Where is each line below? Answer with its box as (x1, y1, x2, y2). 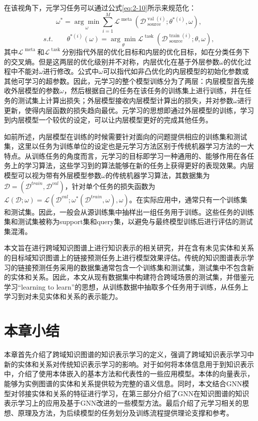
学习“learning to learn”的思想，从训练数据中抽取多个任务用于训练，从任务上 (4, 281, 249, 292)
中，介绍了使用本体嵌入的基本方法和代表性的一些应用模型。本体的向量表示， (4, 368, 254, 379)
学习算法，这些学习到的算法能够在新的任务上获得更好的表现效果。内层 (24, 160, 254, 171)
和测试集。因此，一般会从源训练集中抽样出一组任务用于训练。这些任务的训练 (4, 206, 254, 217)
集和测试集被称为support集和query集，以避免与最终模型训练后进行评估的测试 (4, 216, 253, 227)
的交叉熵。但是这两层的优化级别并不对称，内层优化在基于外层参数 (4, 56, 219, 66)
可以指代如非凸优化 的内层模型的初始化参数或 (103, 66, 249, 76)
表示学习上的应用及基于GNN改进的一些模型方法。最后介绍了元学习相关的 (4, 398, 242, 408)
